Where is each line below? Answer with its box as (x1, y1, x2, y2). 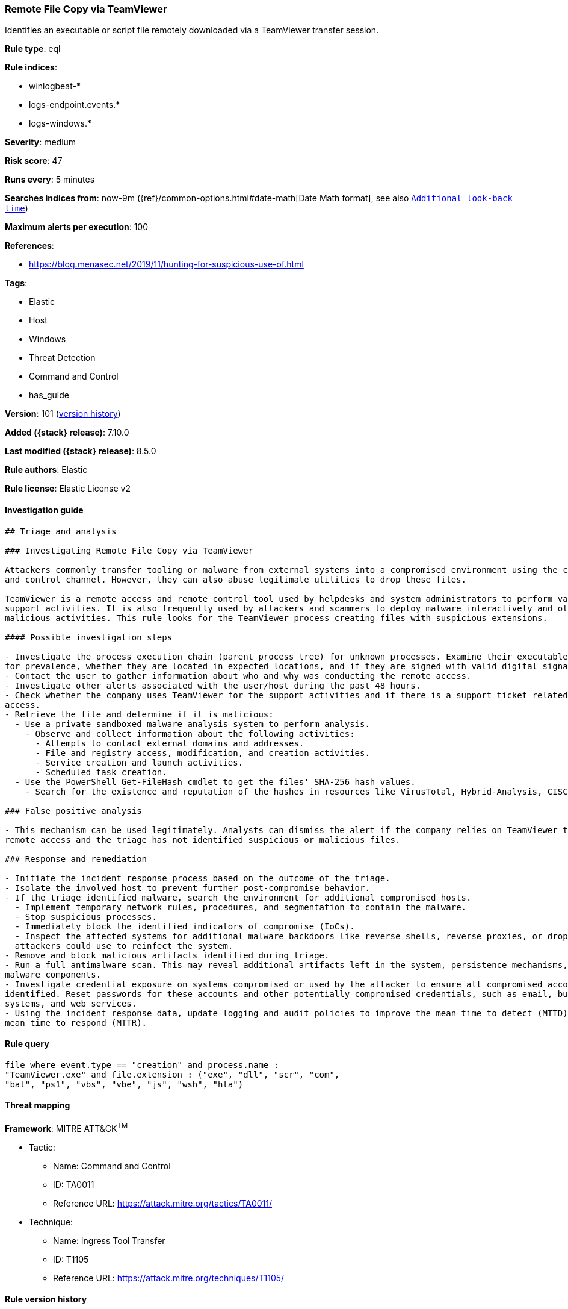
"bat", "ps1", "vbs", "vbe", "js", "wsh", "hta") (5, 1079, 244, 1089)
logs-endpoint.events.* (29, 99, 120, 110)
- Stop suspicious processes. (14, 911, 157, 922)
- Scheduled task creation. (35, 767, 167, 777)
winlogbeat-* (29, 81, 81, 92)
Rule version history (5, 1294, 87, 1305)
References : (5, 240, 54, 251)
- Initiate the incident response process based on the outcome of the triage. (5, 873, 390, 883)
